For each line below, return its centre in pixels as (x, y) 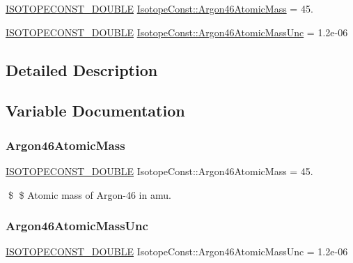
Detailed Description (82, 69)
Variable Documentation (95, 111)
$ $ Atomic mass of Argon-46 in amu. (89, 194)
